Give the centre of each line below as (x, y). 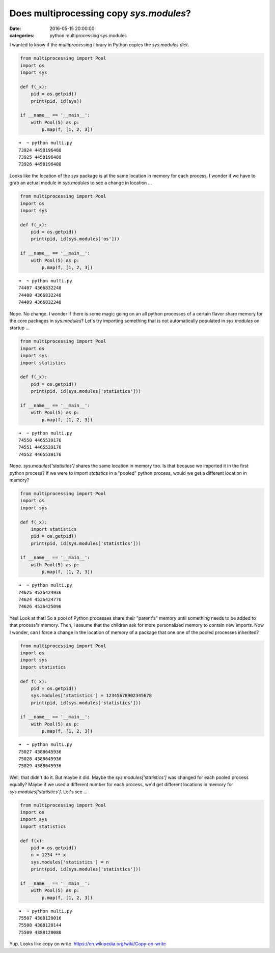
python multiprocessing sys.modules (88, 35)
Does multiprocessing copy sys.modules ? (100, 13)
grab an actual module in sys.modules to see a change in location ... (81, 183)
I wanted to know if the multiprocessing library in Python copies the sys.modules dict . (99, 45)
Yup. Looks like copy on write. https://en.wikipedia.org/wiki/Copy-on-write (88, 944)
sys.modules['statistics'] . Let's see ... (48, 792)
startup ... (20, 328)
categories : (22, 35)
